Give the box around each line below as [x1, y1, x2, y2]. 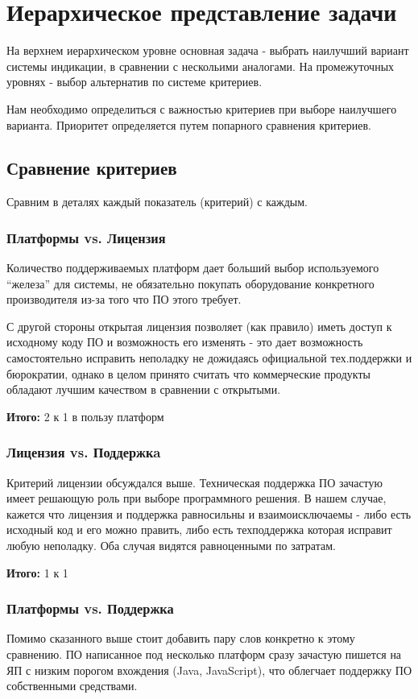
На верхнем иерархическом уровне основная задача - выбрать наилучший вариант [6, 42, 409, 59]
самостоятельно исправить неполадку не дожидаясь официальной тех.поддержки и [6, 349, 412, 366]
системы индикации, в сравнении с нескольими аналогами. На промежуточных [6, 57, 395, 74]
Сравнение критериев [6, 155, 177, 180]
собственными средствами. [6, 677, 138, 694]
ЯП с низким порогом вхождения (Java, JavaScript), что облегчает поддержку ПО [6, 661, 412, 678]
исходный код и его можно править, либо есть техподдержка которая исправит [6, 521, 392, 538]
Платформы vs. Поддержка [6, 598, 174, 618]
